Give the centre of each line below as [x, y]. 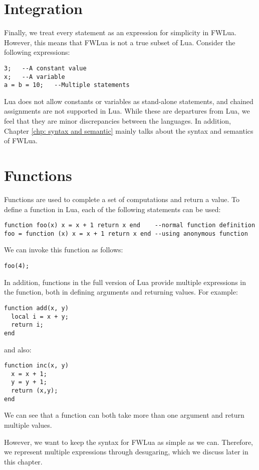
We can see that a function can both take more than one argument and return [124, 415]
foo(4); [17, 266]
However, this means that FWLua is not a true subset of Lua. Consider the [120, 42]
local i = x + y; [40, 316]
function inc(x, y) [36, 366]
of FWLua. [21, 140]
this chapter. [23, 461]
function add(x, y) [36, 308]
